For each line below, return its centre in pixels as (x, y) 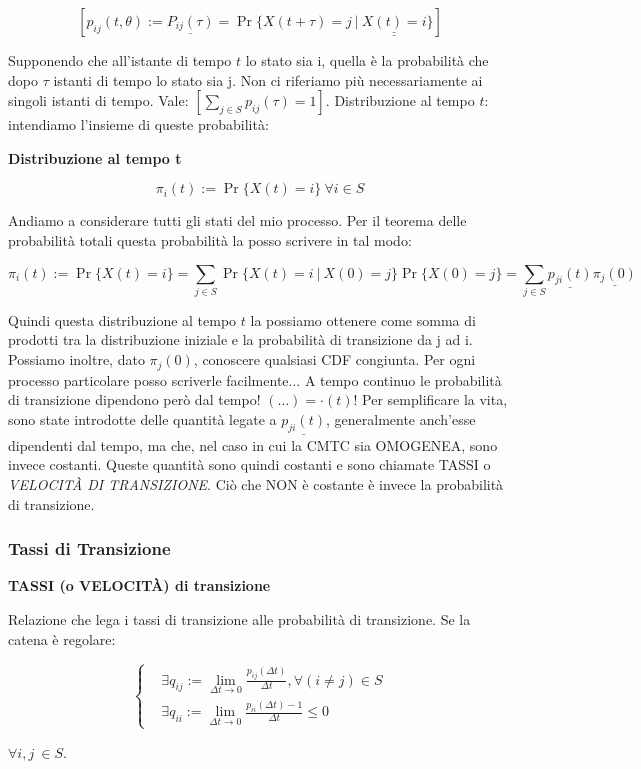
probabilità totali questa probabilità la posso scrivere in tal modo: (210, 239)
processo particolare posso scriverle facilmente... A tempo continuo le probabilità (255, 379)
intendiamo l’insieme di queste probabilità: (138, 124)
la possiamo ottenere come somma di (363, 319)
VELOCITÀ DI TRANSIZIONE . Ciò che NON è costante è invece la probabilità (256, 483)
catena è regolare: (62, 638)
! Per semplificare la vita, (430, 399)
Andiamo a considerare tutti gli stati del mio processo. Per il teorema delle (237, 220)
